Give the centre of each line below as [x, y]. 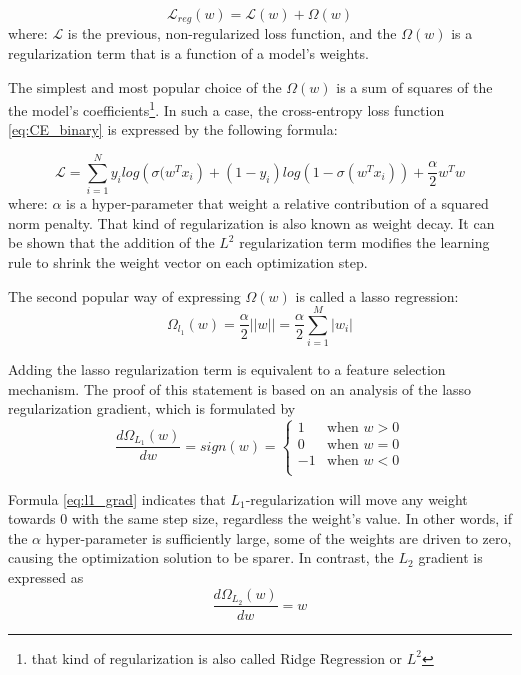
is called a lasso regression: [377, 295]
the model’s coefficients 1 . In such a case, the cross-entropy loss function [226, 108]
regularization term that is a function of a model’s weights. [188, 53]
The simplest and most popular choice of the [145, 86]
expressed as [46, 577]
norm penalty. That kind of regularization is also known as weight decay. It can [251, 222]
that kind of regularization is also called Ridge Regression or [217, 657]
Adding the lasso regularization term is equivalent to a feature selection [227, 369]
